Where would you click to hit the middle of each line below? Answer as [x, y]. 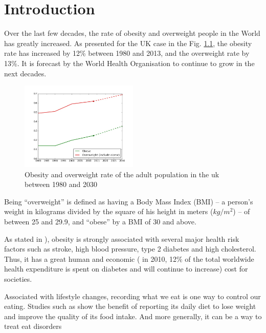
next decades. [25, 73]
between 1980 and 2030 [61, 184]
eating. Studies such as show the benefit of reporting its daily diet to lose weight [130, 306]
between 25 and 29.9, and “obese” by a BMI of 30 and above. [100, 222]
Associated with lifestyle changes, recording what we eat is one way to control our [132, 296]
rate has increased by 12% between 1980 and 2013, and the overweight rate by [127, 53]
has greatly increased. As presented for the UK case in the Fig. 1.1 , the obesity [128, 43]
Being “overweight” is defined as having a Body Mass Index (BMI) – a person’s [129, 201]
